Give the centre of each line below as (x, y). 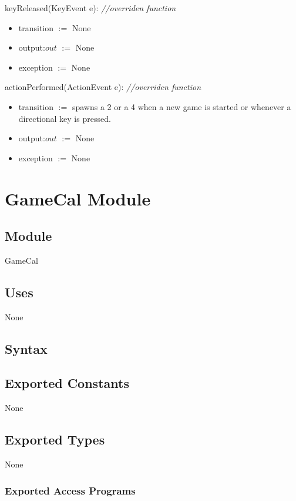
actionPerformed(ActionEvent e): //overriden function (103, 87)
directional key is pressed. (65, 118)
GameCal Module (78, 198)
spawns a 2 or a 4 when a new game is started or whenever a (181, 106)
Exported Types (55, 439)
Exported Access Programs (70, 490)
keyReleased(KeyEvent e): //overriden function (90, 8)
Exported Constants (67, 383)
